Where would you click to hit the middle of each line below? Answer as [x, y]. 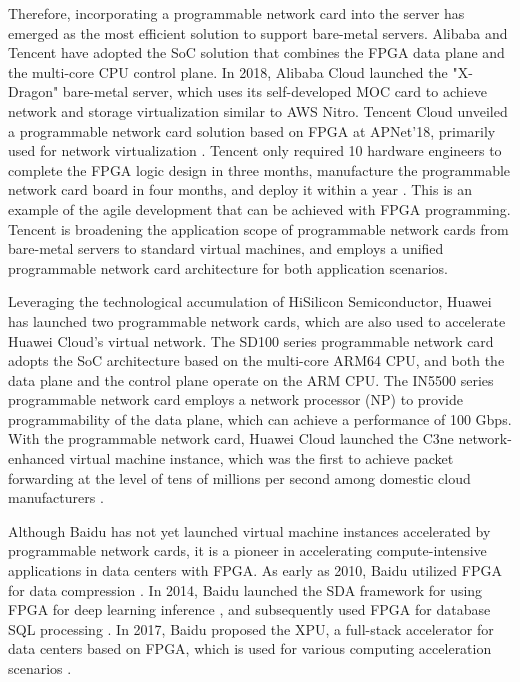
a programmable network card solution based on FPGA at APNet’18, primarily [252, 130]
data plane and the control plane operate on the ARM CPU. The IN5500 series [251, 379]
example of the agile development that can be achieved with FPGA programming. [259, 208]
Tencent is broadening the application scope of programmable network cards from [258, 228]
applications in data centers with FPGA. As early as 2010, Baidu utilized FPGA [255, 570]
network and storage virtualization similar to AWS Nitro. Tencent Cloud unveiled [258, 110]
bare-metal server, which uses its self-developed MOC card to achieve [274, 91]
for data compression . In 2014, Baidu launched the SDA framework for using [245, 589]
